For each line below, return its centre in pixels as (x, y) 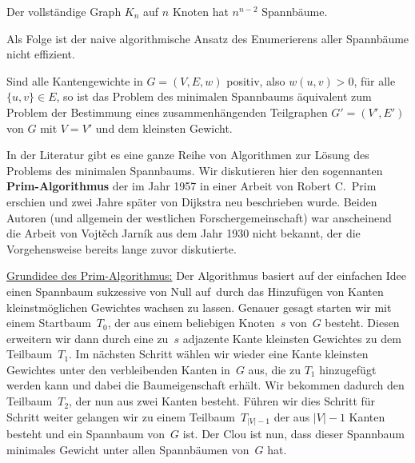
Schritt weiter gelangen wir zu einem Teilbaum (121, 416)
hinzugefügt (348, 369)
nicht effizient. (41, 54)
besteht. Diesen (362, 323)
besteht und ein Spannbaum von (86, 434)
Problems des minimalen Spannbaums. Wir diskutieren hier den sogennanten (195, 170)
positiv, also (256, 80)
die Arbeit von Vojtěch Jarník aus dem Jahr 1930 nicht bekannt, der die (184, 233)
